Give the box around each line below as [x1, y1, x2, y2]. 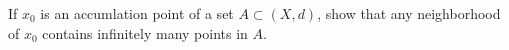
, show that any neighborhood [317, 3, 501, 23]
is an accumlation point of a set [40, 3, 234, 23]
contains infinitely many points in [42, 22, 248, 43]
